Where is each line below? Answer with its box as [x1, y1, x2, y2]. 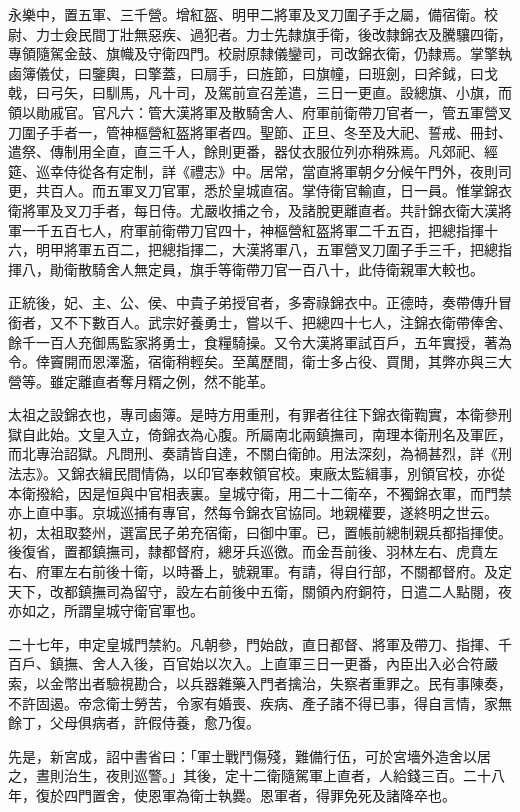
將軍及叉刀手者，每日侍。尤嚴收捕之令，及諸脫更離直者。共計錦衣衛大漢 [21, 199, 498, 220]
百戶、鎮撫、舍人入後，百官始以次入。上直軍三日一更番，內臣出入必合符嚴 [8, 653, 498, 674]
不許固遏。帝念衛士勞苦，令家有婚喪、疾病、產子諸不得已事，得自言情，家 [8, 692, 498, 713]
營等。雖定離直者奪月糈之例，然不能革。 [8, 370, 274, 391]
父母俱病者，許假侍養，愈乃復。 [49, 712, 260, 733]
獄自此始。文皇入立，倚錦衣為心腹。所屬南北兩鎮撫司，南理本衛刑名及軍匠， [8, 423, 512, 444]
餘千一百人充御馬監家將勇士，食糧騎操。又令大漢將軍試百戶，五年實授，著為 [8, 331, 512, 352]
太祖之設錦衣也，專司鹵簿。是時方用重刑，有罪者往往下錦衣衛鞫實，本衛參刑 [8, 404, 512, 425]
